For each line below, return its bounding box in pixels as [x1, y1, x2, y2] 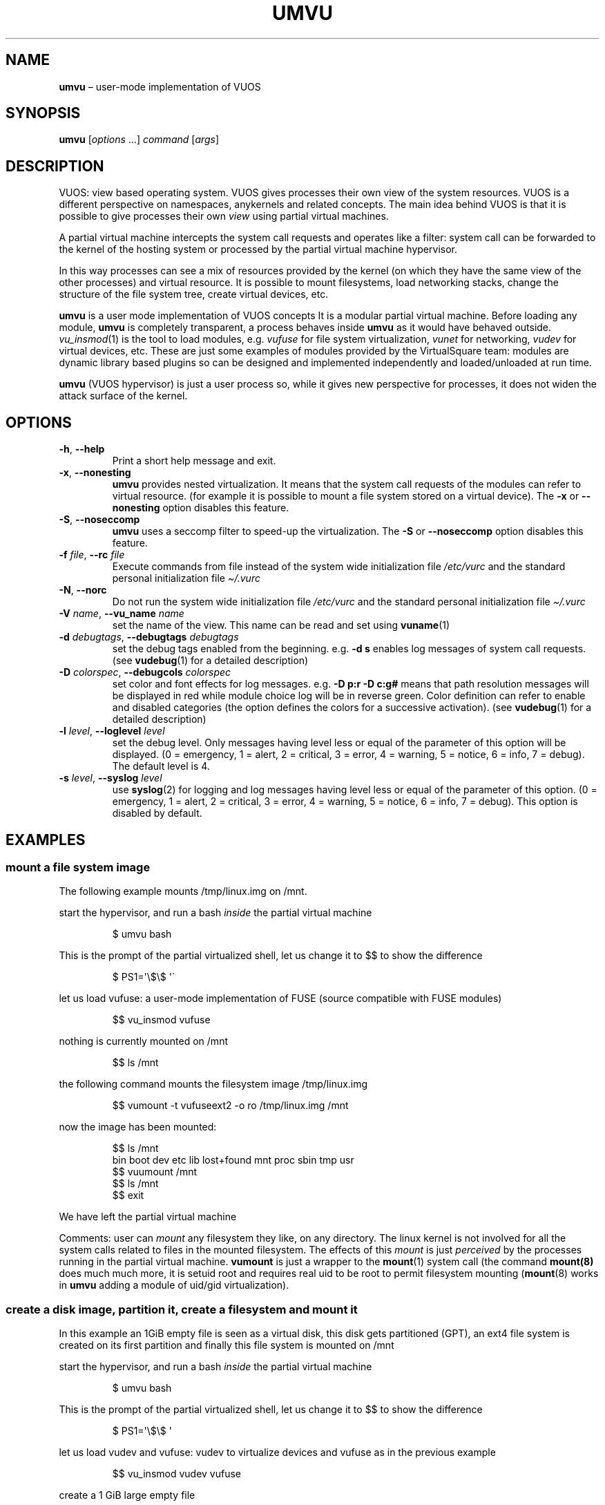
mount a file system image [6, 860, 151, 874]
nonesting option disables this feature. [112, 502, 289, 514]
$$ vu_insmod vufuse [112, 1014, 211, 1026]
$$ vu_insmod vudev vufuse [112, 1468, 242, 1480]
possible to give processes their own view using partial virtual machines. [59, 210, 389, 223]
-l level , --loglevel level [59, 725, 165, 737]
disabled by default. [112, 807, 202, 820]
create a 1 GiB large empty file [59, 1489, 195, 1502]
